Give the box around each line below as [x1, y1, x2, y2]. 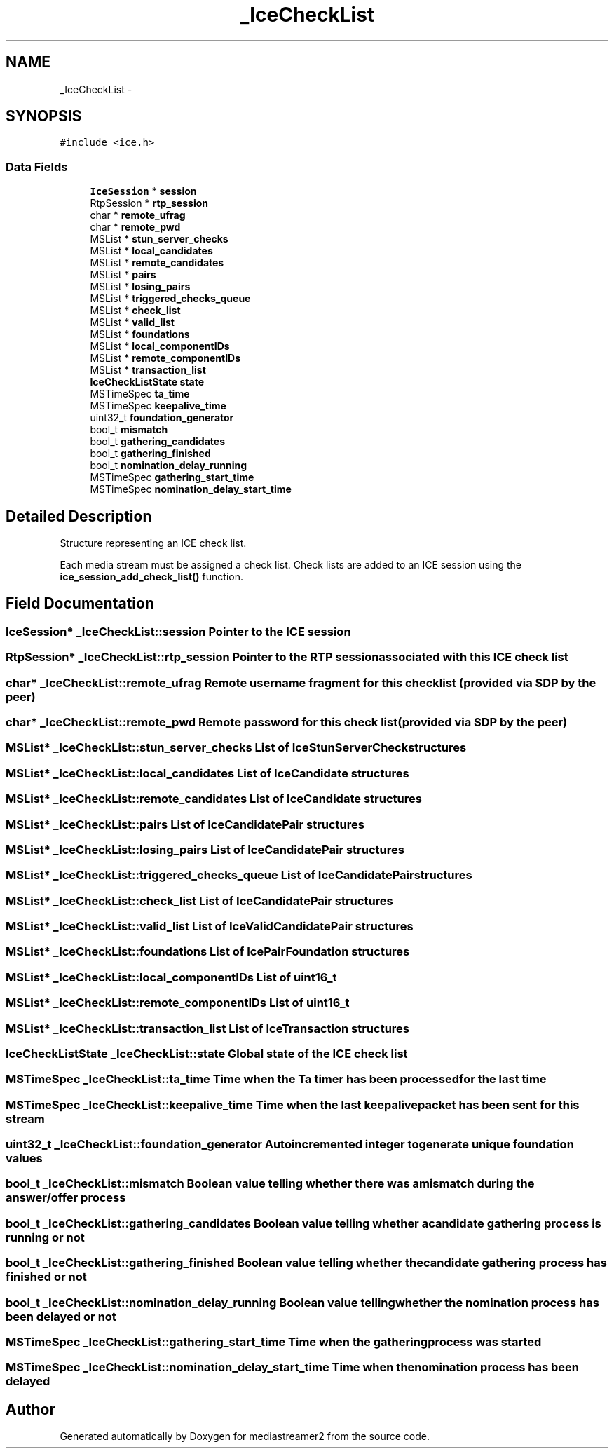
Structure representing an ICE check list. [60, 537, 247, 550]
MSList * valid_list [90, 316, 175, 329]
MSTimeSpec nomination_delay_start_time [90, 483, 292, 496]
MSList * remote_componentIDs [90, 352, 241, 365]
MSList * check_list [90, 304, 181, 317]
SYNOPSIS [6, 107, 82, 125]
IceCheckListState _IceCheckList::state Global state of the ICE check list [6, 1046, 408, 1061]
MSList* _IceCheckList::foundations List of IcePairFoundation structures [6, 944, 410, 959]
